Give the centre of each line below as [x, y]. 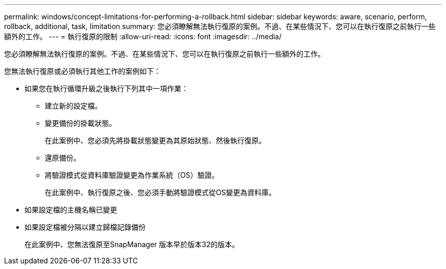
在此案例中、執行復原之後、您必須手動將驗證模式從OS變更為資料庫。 [160, 192]
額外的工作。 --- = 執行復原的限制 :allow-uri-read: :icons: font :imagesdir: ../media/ [143, 36]
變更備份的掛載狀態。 [80, 123]
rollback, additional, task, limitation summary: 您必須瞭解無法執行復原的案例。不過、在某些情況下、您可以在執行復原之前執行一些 [220, 26]
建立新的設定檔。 [73, 106]
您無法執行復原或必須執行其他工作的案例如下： [82, 71]
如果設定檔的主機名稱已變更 [71, 210]
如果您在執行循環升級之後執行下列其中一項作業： [106, 88]
